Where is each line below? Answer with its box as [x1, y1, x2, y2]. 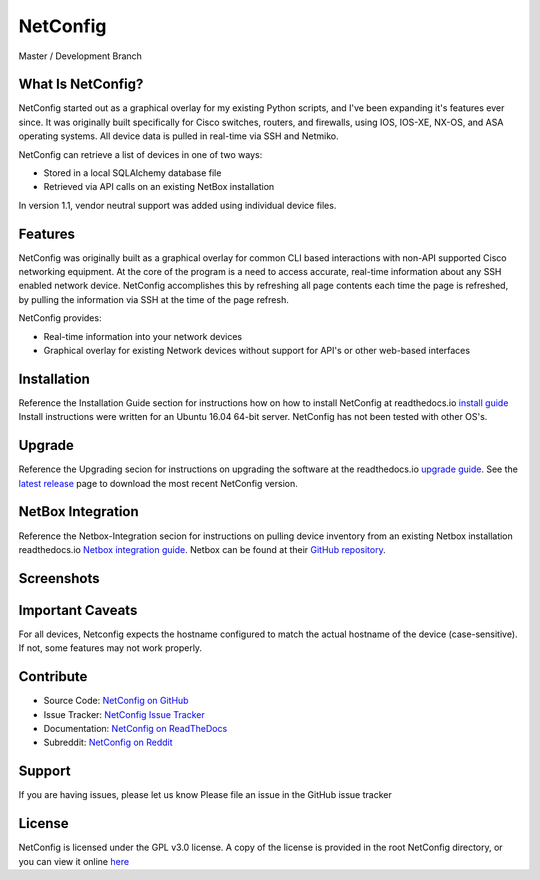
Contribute [18, 668, 88, 685]
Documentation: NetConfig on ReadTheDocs [43, 722, 228, 734]
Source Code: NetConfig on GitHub [43, 695, 189, 707]
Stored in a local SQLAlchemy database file [43, 167, 222, 179]
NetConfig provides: [18, 312, 102, 324]
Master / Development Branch [18, 50, 142, 62]
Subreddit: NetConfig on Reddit [43, 736, 174, 749]
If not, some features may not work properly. [18, 642, 203, 654]
